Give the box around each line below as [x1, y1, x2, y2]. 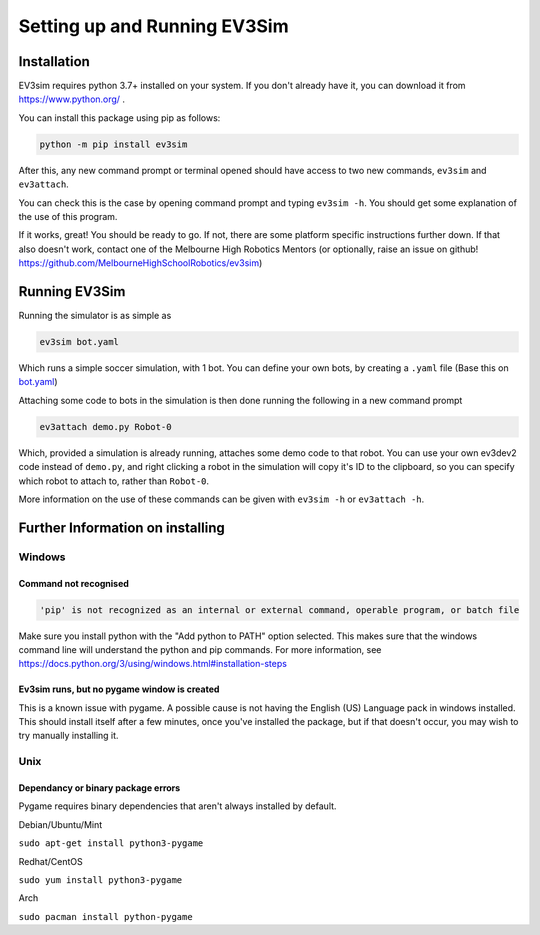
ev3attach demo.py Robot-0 [39, 421, 172, 432]
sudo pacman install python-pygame [18, 911, 194, 922]
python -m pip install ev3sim [39, 138, 188, 150]
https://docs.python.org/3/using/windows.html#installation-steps [18, 658, 287, 670]
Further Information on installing [18, 519, 225, 536]
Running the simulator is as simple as [18, 310, 172, 322]
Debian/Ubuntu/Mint [18, 818, 103, 830]
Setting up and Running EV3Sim [18, 15, 289, 37]
